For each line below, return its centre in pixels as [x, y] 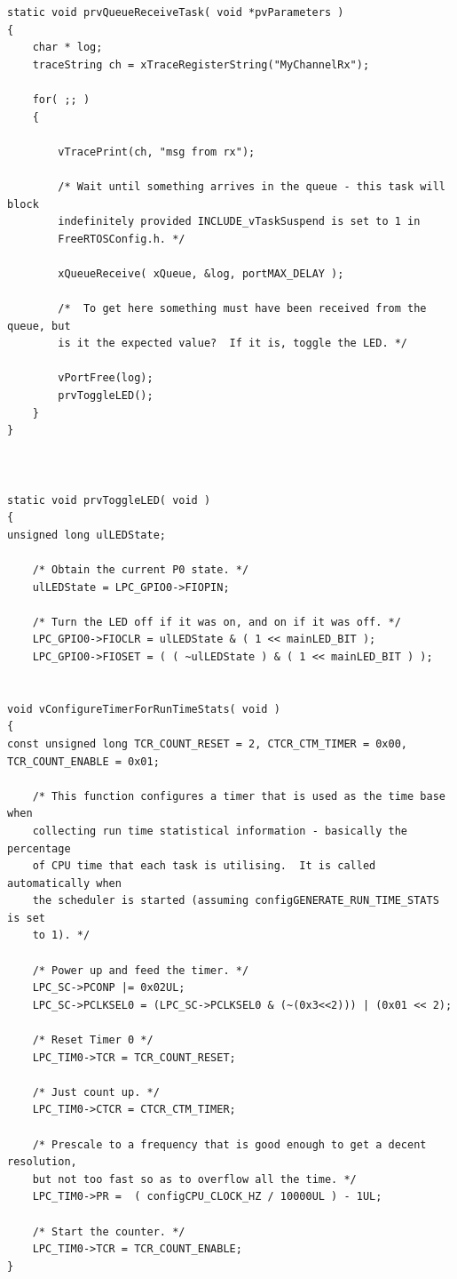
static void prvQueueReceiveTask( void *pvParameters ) [176, 12]
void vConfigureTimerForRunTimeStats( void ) [144, 709]
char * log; [67, 48]
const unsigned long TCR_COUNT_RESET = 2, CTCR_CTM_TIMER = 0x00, [208, 743]
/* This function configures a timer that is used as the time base [239, 796]
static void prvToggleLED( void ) [109, 500]
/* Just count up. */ [96, 1092]
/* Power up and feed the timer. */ [141, 970]
